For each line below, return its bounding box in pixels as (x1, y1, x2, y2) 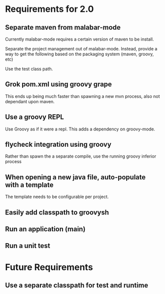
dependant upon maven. (5, 98, 55, 104)
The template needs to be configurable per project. (5, 194, 109, 200)
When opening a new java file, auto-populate (5, 173, 146, 181)
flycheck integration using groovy (5, 140, 112, 149)
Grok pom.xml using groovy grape (5, 80, 112, 88)
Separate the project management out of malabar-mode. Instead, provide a (5, 46, 158, 51)
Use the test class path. (5, 66, 53, 72)
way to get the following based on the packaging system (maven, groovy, (5, 51, 154, 57)
